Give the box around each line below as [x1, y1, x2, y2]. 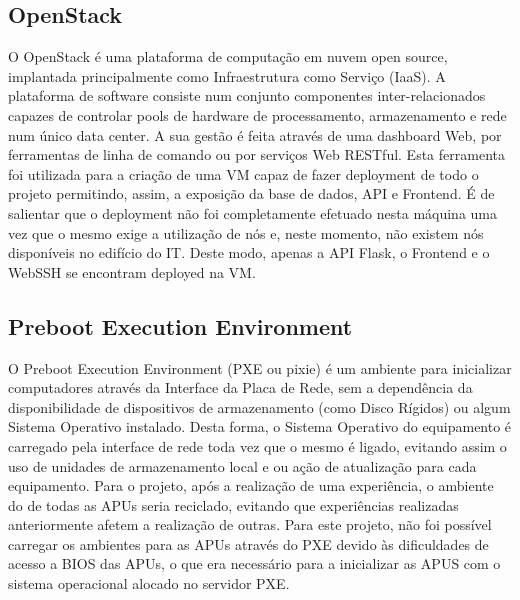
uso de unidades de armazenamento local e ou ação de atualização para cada [8, 455, 477, 476]
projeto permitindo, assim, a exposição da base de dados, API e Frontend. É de [8, 183, 495, 204]
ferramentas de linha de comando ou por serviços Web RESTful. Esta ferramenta [8, 144, 505, 165]
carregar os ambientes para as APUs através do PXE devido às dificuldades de [8, 533, 489, 554]
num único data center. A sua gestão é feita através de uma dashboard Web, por [8, 124, 502, 145]
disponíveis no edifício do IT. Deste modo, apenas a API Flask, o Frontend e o [8, 242, 490, 263]
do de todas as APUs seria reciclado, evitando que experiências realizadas [8, 494, 459, 515]
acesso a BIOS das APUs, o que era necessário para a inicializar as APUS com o [8, 553, 501, 574]
